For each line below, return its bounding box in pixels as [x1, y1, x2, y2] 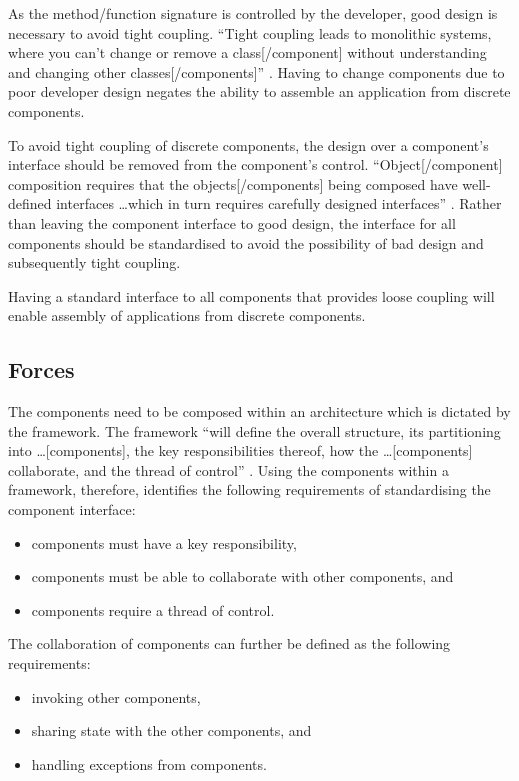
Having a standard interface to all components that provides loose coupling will [8, 285, 495, 306]
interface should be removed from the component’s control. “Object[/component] [8, 154, 503, 175]
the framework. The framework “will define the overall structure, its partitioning [8, 420, 501, 441]
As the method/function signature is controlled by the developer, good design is [8, 3, 498, 23]
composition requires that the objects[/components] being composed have [8, 173, 458, 194]
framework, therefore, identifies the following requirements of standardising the [8, 479, 491, 500]
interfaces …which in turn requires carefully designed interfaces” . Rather [56, 193, 502, 214]
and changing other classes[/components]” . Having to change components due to [8, 61, 505, 82]
